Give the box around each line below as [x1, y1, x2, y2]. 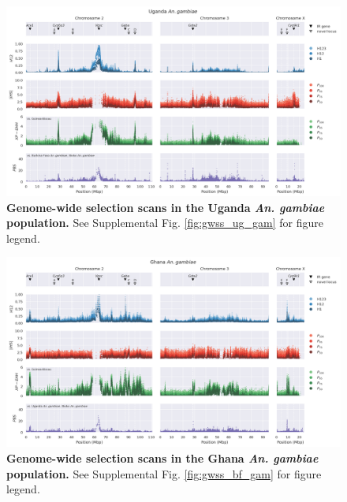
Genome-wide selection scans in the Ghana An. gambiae [6, 449, 319, 466]
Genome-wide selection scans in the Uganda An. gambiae [6, 199, 325, 215]
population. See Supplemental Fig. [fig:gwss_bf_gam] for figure [6, 465, 322, 482]
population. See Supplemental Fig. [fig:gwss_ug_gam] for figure [6, 214, 323, 231]
